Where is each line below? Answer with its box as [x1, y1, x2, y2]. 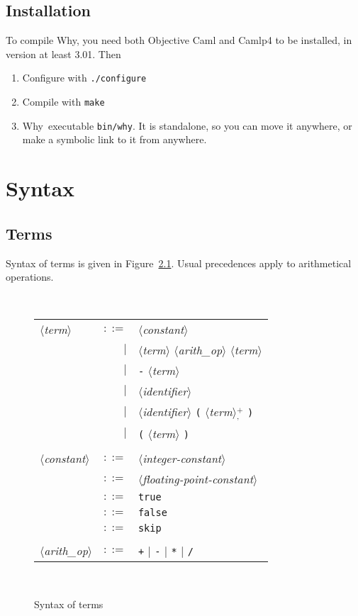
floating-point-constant [142, 471, 253, 488]
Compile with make [22, 94, 105, 109]
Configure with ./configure [22, 70, 147, 85]
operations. [6, 269, 54, 284]
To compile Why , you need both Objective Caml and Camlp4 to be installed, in [6, 33, 352, 47]
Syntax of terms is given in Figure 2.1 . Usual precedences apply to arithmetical [6, 255, 352, 270]
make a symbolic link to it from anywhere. [22, 132, 207, 147]
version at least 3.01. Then [6, 46, 121, 61]
